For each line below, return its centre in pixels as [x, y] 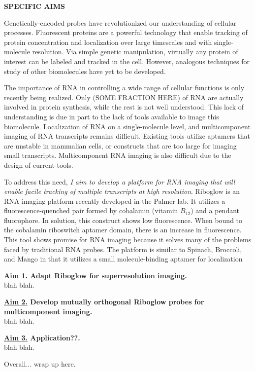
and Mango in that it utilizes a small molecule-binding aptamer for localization [123, 259]
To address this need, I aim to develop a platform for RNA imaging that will [120, 181]
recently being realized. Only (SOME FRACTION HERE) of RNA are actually [124, 97]
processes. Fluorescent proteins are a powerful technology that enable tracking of [126, 32]
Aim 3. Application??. [42, 337]
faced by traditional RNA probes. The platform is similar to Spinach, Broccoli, [123, 249]
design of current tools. [39, 165]
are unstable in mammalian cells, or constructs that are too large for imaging [120, 145]
